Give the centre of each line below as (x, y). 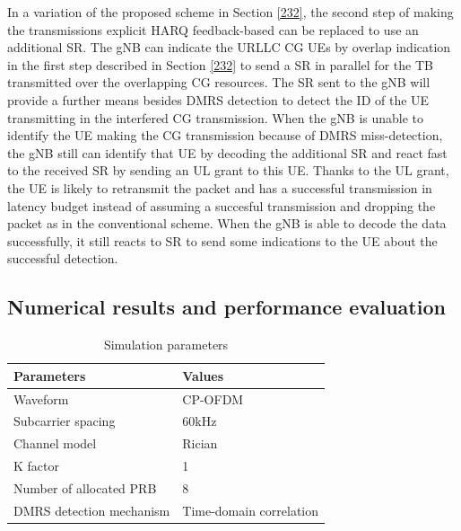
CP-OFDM (213, 398)
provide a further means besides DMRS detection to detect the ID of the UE (218, 99)
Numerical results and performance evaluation (226, 307)
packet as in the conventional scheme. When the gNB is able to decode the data (227, 223)
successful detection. (63, 258)
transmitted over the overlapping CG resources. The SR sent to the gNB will (219, 82)
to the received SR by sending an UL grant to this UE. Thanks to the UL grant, (228, 170)
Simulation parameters (166, 345)
